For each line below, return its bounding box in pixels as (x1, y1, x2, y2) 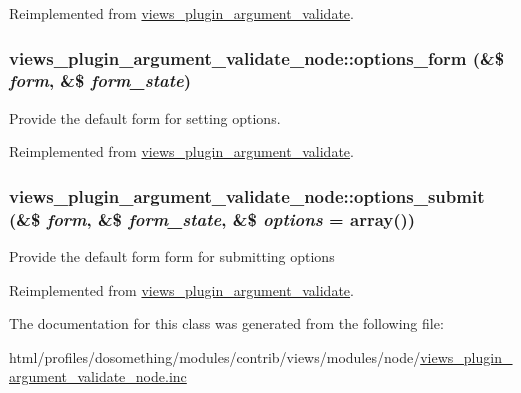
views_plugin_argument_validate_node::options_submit (9, 183, 485, 208)
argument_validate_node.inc (9, 366, 187, 387)
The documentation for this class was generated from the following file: (9, 313, 444, 334)
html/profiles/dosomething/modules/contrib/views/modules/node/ (9, 346, 421, 367)
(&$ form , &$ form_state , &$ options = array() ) (9, 206, 416, 231)
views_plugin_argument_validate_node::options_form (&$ (9, 45, 505, 70)
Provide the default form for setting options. (9, 107, 281, 128)
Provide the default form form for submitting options (9, 246, 335, 267)
